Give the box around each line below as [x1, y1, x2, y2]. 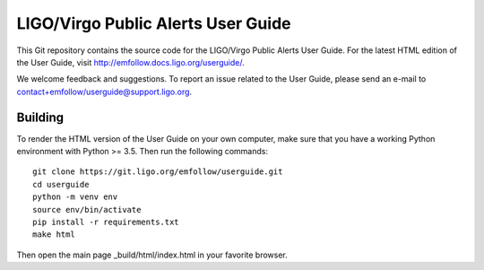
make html [32, 230, 75, 240]
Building [16, 109, 65, 125]
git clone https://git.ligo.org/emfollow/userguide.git [32, 167, 283, 177]
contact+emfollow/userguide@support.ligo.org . [16, 86, 193, 97]
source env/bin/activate [32, 205, 142, 214]
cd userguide [32, 179, 90, 189]
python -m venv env [32, 192, 118, 202]
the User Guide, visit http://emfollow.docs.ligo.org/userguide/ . [16, 57, 246, 67]
